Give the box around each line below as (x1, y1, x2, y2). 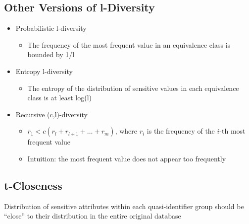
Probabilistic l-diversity (15, 23, 87, 33)
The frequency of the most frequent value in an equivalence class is (27, 39, 231, 50)
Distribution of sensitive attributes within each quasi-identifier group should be (4, 201, 244, 211)
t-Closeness (4, 177, 62, 193)
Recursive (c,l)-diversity (15, 109, 88, 119)
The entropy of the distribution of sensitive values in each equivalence (27, 82, 239, 93)
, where (115, 126, 138, 136)
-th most (219, 126, 246, 136)
